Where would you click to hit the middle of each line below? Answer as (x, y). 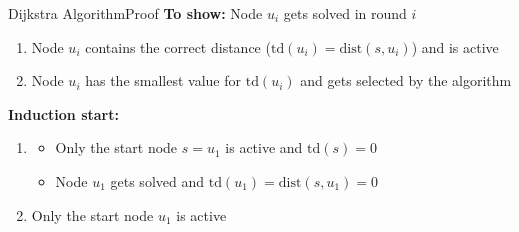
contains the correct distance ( (178, 46)
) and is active (455, 46)
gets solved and (157, 180)
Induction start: (63, 113)
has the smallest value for (163, 80)
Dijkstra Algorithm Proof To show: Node (135, 13)
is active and (264, 147)
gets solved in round (345, 13)
